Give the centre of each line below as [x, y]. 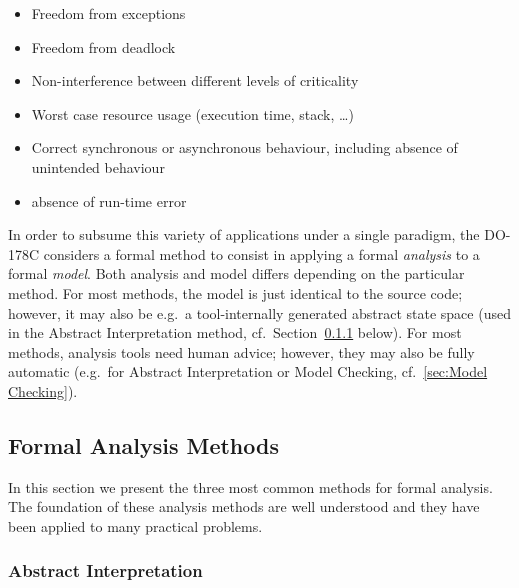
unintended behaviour [98, 166]
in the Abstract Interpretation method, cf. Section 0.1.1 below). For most [235, 332]
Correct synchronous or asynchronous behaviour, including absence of [244, 147]
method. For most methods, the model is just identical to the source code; [235, 292]
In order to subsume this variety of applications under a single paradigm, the [244, 234]
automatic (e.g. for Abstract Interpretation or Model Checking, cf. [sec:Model [248, 371]
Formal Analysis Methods [143, 444]
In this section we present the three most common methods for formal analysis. [250, 486]
